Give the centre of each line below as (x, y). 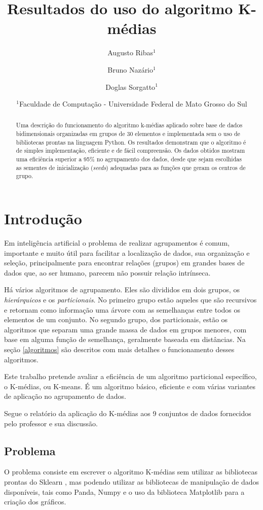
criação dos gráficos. (35, 502)
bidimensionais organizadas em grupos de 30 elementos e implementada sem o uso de (128, 134)
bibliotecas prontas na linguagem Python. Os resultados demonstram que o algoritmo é (131, 142)
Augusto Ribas (130, 53)
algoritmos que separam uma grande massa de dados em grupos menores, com (125, 329)
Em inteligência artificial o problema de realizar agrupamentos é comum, (117, 243)
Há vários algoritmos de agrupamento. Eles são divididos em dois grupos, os (122, 290)
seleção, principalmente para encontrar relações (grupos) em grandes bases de (124, 263)
